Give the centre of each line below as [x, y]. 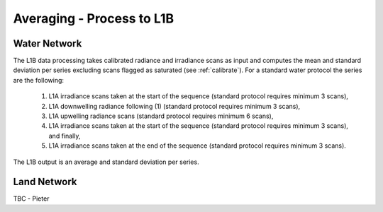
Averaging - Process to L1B [94, 18]
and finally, [65, 136]
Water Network [48, 43]
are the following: [38, 80]
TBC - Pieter [31, 199]
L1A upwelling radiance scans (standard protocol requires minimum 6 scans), [161, 116]
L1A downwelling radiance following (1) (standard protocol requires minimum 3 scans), [174, 106]
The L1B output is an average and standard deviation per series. [106, 162]
